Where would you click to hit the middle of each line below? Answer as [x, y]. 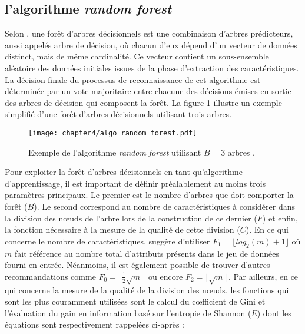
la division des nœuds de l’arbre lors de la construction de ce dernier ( [131, 218]
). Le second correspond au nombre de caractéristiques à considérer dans [165, 206]
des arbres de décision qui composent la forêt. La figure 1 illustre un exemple [143, 102]
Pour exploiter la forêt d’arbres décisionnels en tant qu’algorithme [124, 172]
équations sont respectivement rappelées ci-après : [95, 324]
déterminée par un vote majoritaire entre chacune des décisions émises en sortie [148, 91]
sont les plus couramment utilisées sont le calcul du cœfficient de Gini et [135, 301]
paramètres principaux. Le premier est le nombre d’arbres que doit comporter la [149, 195]
